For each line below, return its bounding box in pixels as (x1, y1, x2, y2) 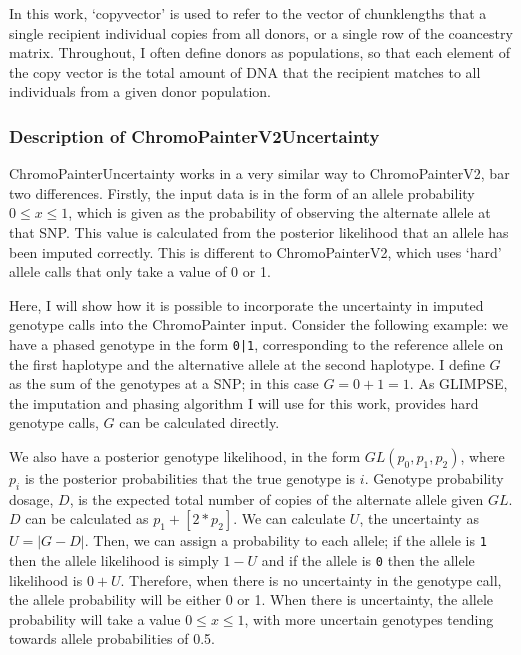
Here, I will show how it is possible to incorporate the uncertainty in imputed (9, 294, 484, 315)
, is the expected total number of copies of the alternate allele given (69, 488, 484, 509)
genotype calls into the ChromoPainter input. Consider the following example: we (9, 314, 509, 335)
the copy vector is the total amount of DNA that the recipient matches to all (9, 61, 481, 82)
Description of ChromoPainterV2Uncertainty (9, 123, 380, 148)
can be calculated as (25, 508, 149, 529)
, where (460, 445, 505, 466)
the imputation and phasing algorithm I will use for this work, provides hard (9, 392, 479, 413)
